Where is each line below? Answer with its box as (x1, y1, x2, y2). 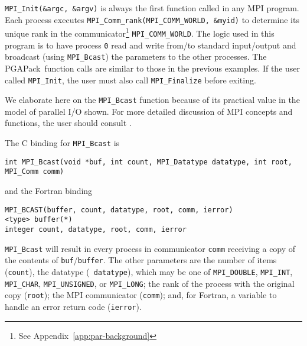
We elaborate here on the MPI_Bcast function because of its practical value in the (5, 93, 300, 106)
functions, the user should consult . (5, 117, 132, 129)
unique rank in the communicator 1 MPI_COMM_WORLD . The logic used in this (5, 25, 275, 39)
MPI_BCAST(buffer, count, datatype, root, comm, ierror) (5, 205, 233, 214)
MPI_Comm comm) (5, 167, 64, 176)
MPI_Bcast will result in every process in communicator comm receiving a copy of (5, 242, 296, 254)
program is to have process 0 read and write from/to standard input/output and (5, 38, 296, 51)
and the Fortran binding (5, 185, 93, 196)
